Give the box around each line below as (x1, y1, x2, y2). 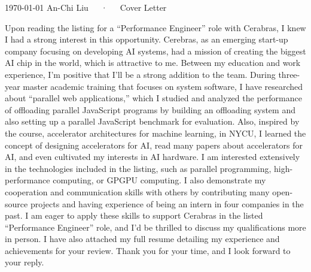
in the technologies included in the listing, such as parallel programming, (5, 162, 272, 174)
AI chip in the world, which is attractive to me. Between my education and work (5, 56, 301, 69)
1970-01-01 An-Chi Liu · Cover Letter (5, 1, 167, 13)
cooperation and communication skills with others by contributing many (5, 185, 270, 198)
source (5, 197, 28, 210)
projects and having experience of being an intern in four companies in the (30, 197, 304, 210)
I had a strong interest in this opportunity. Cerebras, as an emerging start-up (5, 33, 288, 46)
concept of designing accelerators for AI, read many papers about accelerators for (5, 138, 303, 151)
